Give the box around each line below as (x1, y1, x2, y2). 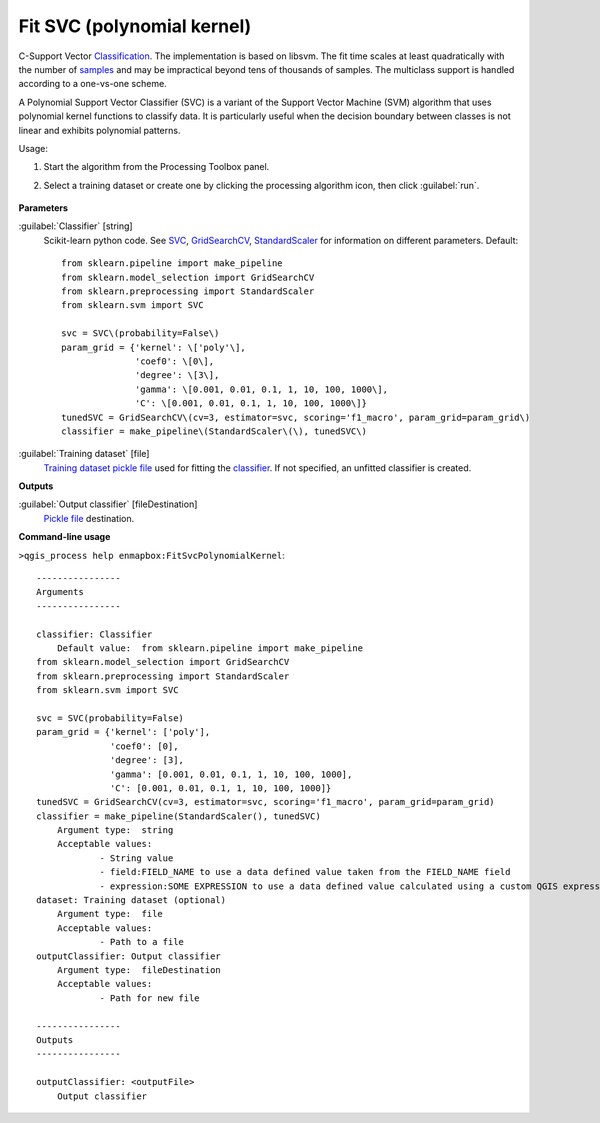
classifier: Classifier (36, 628, 153, 640)
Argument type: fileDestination (56, 964, 222, 975)
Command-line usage (18, 531, 111, 543)
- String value (99, 852, 174, 864)
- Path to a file (99, 936, 185, 948)
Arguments (36, 586, 84, 598)
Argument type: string (56, 825, 174, 836)
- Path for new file (99, 992, 200, 1004)
